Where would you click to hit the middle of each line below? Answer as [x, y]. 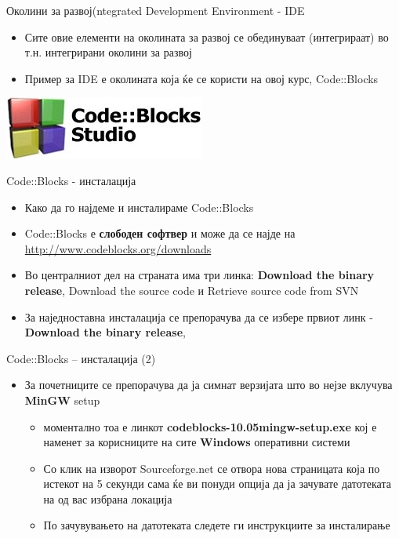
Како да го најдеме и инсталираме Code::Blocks [139, 207]
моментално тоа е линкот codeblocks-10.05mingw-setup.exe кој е [210, 426]
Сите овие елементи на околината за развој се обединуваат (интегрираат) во [207, 36]
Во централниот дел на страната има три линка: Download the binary [199, 275]
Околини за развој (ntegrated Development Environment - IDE [156, 10]
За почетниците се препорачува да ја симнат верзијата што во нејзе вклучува [209, 385]
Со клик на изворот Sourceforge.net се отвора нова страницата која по [212, 468]
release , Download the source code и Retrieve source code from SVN [192, 290]
